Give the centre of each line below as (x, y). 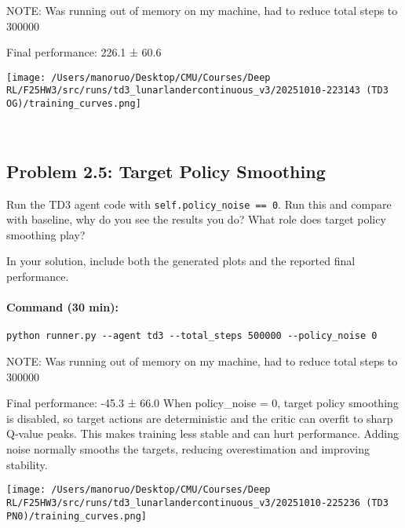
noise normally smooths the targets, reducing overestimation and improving (188, 449)
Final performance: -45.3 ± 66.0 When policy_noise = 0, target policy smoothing (202, 403)
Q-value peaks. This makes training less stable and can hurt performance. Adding (202, 433)
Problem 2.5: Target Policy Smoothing (166, 171)
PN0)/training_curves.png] (77, 516)
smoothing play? (46, 234)
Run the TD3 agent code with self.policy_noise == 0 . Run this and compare (199, 204)
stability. (27, 464)
